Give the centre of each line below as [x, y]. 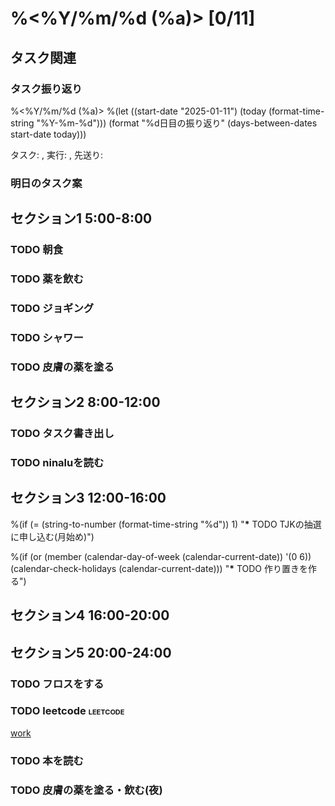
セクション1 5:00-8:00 [81, 218]
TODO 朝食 [37, 250]
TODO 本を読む [47, 760]
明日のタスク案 [46, 183]
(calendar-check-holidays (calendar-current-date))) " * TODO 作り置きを [159, 568]
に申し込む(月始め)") [52, 536]
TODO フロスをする [57, 684]
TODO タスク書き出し [62, 434]
